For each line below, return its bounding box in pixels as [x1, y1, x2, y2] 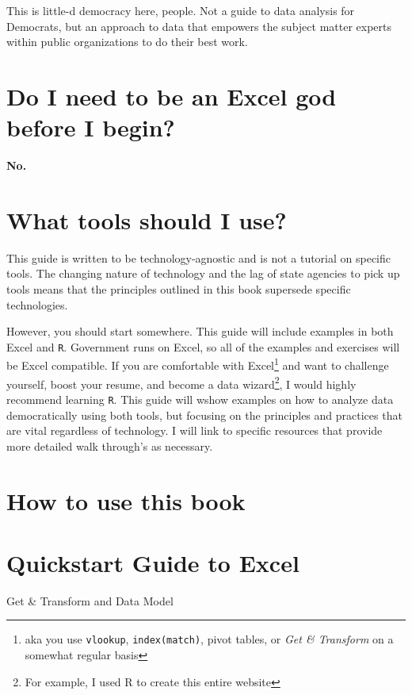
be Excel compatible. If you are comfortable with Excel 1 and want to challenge [6, 355, 389, 374]
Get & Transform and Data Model [6, 592, 174, 609]
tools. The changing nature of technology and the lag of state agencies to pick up [6, 265, 400, 282]
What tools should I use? [6, 203, 287, 236]
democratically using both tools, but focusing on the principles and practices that [6, 406, 402, 423]
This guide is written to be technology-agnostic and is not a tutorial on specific [6, 249, 391, 266]
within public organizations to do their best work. [6, 33, 248, 50]
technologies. [6, 296, 68, 313]
